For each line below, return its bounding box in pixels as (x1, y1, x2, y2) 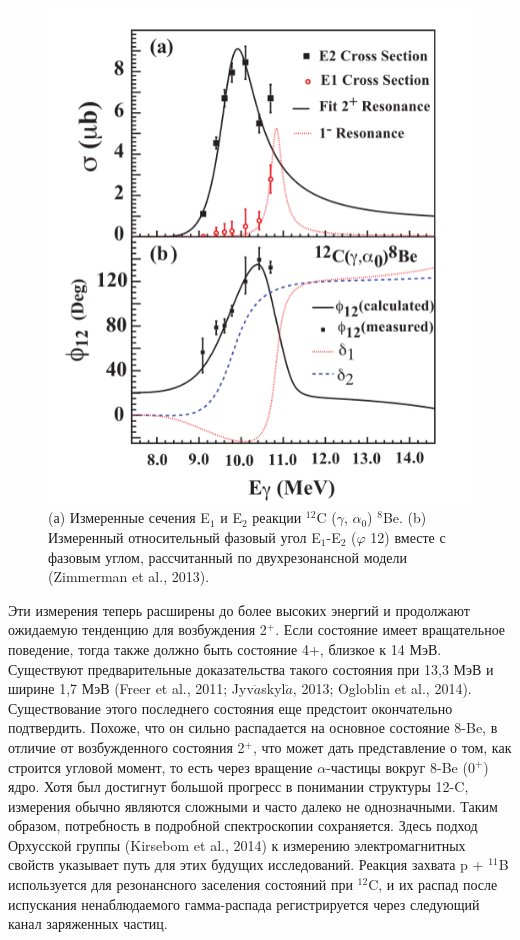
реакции (252, 507, 302, 528)
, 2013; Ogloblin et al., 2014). (292, 678, 472, 699)
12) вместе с (370, 526, 446, 547)
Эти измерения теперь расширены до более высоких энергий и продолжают (8, 599, 470, 620)
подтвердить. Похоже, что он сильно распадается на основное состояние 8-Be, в (8, 717, 498, 738)
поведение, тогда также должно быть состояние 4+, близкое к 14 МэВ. (8, 638, 442, 659)
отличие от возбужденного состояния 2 (8, 736, 245, 757)
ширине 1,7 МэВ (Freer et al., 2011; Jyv (8, 678, 254, 699)
